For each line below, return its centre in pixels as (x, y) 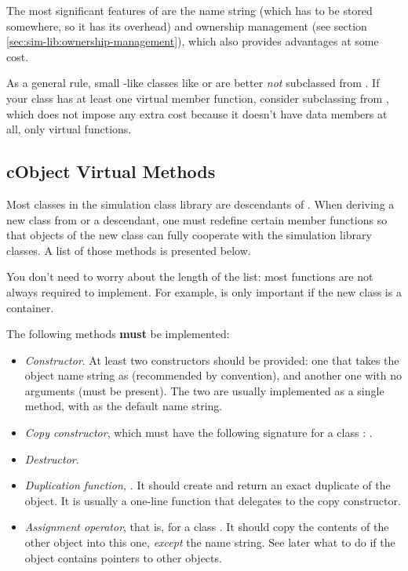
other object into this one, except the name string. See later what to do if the (210, 542)
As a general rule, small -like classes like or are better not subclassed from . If (193, 83)
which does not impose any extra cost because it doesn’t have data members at (197, 113)
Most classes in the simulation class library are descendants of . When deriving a (200, 204)
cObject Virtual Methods (111, 171)
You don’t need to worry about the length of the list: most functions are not (190, 276)
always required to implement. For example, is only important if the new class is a (204, 291)
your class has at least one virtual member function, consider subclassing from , (198, 98)
